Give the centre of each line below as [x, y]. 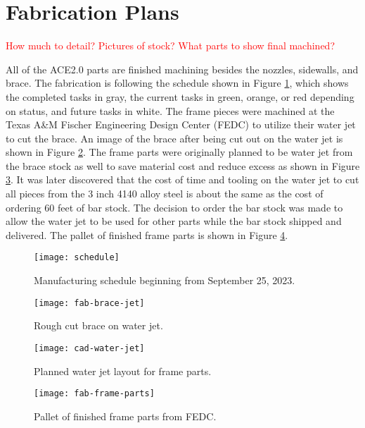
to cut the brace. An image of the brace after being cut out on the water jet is [174, 138]
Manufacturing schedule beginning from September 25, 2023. [165, 280]
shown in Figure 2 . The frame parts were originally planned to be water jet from [179, 152]
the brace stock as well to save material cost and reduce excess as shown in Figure [183, 165]
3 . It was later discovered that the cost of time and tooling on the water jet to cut [182, 179]
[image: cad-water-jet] [89, 348]
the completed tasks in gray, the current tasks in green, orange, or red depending [180, 96]
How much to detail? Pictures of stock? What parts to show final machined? [170, 45]
